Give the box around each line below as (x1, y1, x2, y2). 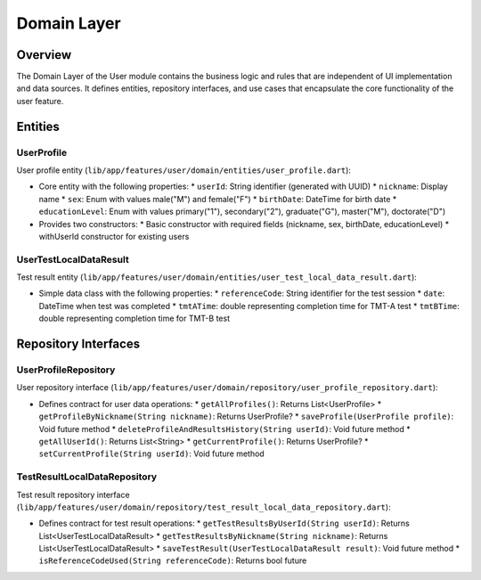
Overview (16, 47, 72, 62)
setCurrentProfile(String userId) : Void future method (38, 448, 265, 459)
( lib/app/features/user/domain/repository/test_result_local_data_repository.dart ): (16, 502, 391, 512)
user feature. (16, 95, 64, 106)
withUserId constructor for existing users (38, 231, 190, 241)
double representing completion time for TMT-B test (38, 313, 231, 324)
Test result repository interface (16, 489, 130, 500)
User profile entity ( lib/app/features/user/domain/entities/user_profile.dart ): (16, 165, 352, 176)
